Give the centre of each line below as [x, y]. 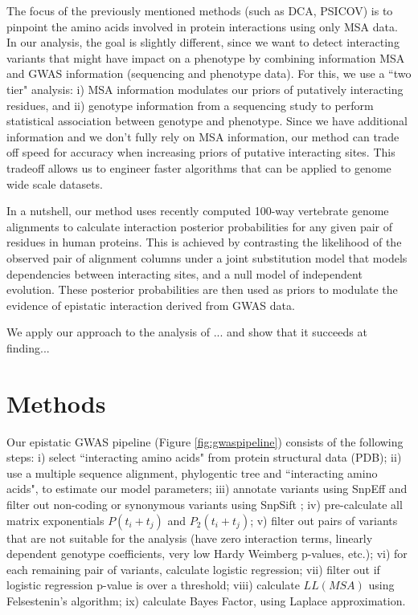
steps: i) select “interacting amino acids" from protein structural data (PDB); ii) [204, 457]
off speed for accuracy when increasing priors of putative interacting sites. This [201, 152]
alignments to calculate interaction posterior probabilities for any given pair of [200, 226]
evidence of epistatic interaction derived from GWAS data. [151, 305]
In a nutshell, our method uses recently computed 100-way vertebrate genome [198, 211]
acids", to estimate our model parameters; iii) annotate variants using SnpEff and [207, 489]
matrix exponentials [55, 520]
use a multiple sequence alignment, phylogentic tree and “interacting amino [192, 472]
